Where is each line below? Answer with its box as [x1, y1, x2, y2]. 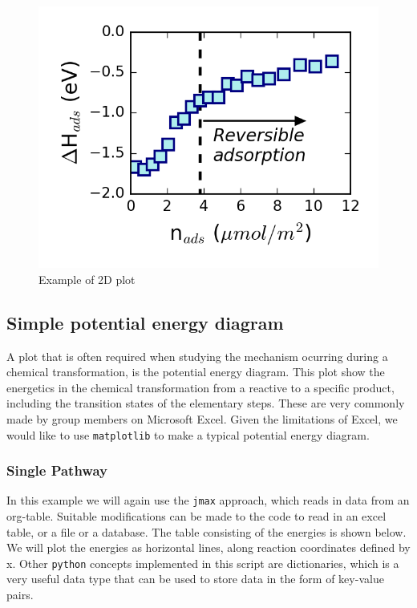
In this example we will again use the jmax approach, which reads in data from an [6, 492, 410, 509]
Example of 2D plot [38, 270, 136, 287]
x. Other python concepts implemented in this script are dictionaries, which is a [6, 554, 399, 571]
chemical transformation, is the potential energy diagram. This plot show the [6, 363, 385, 380]
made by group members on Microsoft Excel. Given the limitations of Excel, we [6, 410, 398, 427]
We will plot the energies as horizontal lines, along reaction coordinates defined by [6, 539, 411, 556]
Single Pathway [6, 460, 107, 480]
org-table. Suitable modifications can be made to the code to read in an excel [6, 508, 387, 525]
